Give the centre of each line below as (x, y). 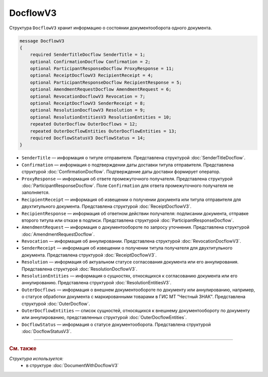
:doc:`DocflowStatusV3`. (47, 331)
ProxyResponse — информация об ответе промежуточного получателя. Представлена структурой (127, 179)
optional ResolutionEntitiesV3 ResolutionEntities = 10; (101, 117)
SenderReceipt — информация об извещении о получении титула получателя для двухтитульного (127, 248)
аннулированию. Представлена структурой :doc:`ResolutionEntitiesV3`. (97, 283)
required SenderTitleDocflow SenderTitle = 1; (88, 55)
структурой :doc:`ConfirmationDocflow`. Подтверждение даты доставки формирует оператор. (121, 172)
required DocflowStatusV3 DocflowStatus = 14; (88, 138)
